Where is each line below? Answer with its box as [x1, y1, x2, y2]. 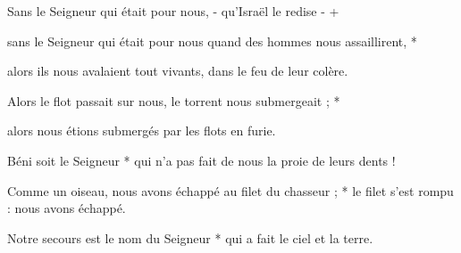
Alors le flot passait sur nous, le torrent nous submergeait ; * [7, 91, 340, 110]
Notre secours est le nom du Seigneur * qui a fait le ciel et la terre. [7, 228, 373, 247]
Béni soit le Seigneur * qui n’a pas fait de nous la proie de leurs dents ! [7, 151, 396, 169]
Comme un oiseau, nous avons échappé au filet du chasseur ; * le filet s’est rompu [7, 181, 454, 200]
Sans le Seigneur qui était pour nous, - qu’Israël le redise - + [7, 2, 339, 20]
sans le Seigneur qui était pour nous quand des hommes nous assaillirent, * [7, 31, 417, 50]
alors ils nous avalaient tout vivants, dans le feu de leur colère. [7, 61, 348, 80]
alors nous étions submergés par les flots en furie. [7, 121, 276, 140]
